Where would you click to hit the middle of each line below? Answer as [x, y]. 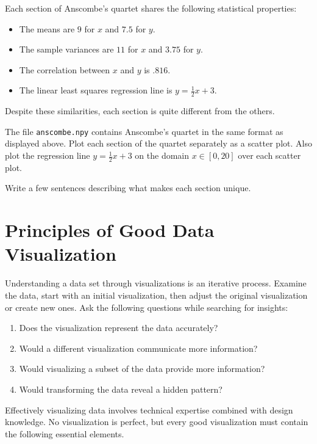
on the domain [162, 155]
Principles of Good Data [110, 230]
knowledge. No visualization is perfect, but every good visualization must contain [157, 422]
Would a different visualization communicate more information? [138, 348]
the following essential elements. [65, 433]
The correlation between [65, 69]
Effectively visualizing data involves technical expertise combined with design [149, 409]
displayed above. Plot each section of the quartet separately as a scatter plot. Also [158, 143]
